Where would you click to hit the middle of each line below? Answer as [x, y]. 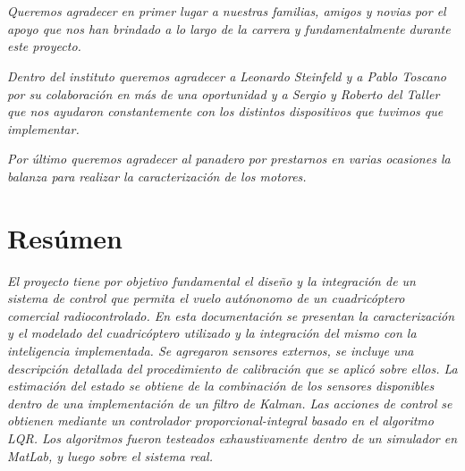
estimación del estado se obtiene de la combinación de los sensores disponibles [221, 386]
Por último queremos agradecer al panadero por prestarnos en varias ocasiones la [229, 159]
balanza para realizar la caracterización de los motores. [157, 176]
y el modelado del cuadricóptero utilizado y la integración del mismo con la [212, 333]
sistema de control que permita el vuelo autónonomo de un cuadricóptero [206, 298]
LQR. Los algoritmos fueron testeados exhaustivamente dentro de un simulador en [232, 438]
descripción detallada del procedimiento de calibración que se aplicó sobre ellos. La [232, 368]
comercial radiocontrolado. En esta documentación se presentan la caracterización [231, 315]
